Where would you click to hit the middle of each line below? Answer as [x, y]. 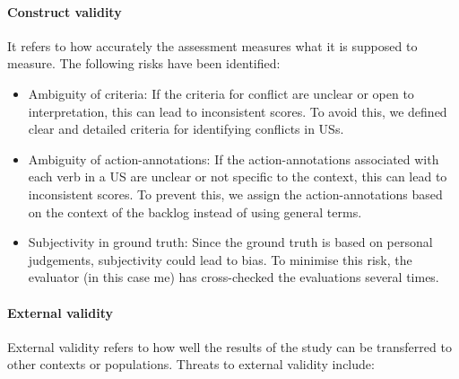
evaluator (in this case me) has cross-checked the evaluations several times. [234, 277]
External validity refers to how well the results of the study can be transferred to [229, 346]
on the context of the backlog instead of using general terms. [195, 212]
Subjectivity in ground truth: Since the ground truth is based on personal [230, 242]
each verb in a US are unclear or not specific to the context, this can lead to [238, 176]
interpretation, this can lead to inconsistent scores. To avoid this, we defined [238, 111]
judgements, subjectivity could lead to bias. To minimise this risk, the [220, 259]
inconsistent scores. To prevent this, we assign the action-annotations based [235, 194]
